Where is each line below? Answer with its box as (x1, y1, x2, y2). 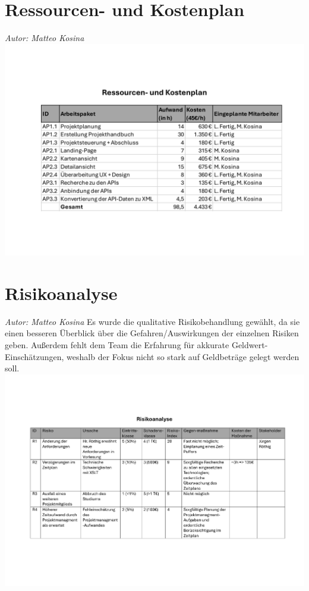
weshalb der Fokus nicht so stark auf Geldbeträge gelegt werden (67, 350, 299, 362)
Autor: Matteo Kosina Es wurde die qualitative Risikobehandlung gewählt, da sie (5, 315, 300, 327)
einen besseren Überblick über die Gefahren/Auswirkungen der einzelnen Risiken (5, 327, 299, 339)
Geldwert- (231, 338, 268, 351)
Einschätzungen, (5, 350, 64, 362)
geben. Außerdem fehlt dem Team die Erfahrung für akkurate (5, 338, 229, 351)
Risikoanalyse (5, 280, 118, 305)
